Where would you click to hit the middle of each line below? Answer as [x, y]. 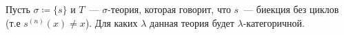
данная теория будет [192, 22]
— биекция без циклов [291, 9]
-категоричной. [274, 22]
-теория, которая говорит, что [169, 9]
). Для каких [111, 22]
